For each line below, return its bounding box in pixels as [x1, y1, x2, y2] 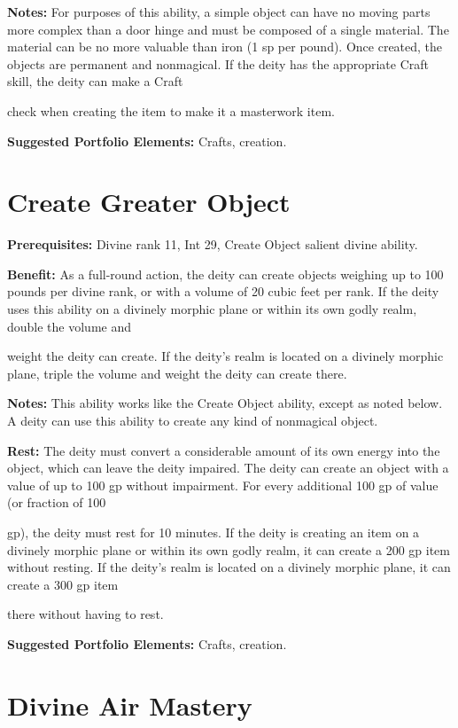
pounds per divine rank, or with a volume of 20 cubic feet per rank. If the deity [7, 282, 439, 301]
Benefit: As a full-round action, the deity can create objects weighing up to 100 [7, 264, 444, 283]
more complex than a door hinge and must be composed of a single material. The [7, 20, 449, 38]
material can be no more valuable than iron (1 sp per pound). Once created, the [7, 37, 443, 56]
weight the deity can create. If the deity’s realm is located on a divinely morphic [7, 347, 444, 365]
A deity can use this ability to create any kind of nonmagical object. [7, 411, 378, 430]
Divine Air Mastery [7, 686, 252, 723]
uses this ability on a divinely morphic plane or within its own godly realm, [7, 300, 417, 318]
